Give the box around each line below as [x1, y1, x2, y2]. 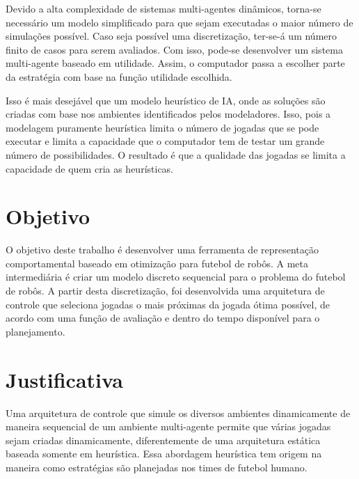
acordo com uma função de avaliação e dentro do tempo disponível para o [6, 311, 320, 325]
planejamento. [6, 324, 65, 338]
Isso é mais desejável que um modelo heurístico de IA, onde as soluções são [6, 93, 326, 107]
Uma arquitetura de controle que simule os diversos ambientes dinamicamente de [6, 405, 351, 420]
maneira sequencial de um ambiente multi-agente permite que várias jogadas [6, 419, 331, 434]
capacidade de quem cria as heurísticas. [6, 161, 174, 175]
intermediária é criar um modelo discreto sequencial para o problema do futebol [6, 269, 346, 284]
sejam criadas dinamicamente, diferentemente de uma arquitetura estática [6, 432, 321, 447]
